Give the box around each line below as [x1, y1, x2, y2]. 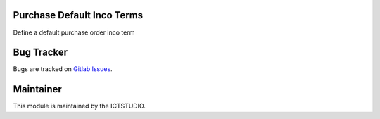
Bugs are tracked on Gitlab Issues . [13, 65, 113, 73]
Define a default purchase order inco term [13, 28, 135, 37]
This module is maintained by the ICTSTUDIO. [13, 102, 146, 111]
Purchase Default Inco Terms [13, 9, 144, 21]
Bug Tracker [13, 46, 68, 58]
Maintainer [13, 83, 63, 95]
